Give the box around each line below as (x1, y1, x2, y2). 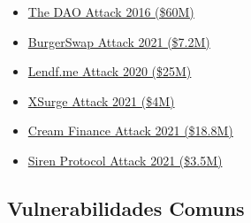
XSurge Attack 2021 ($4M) (27, 91, 175, 110)
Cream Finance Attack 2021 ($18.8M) (27, 121, 233, 140)
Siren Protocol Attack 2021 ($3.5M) (27, 150, 223, 169)
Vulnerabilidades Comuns (7, 194, 245, 221)
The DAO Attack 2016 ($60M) (27, 3, 194, 20)
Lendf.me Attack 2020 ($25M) (27, 62, 192, 81)
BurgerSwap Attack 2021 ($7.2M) (27, 32, 210, 50)
